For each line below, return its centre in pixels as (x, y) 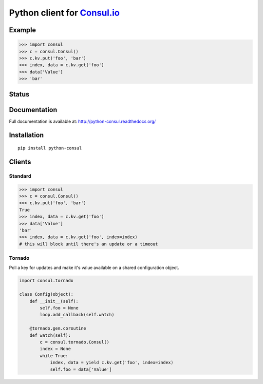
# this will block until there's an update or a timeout (89, 244)
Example (22, 30)
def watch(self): (50, 335)
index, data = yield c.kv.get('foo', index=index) (112, 363)
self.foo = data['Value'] (81, 369)
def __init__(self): (54, 301)
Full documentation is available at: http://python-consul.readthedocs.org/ (82, 121)
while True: (54, 355)
